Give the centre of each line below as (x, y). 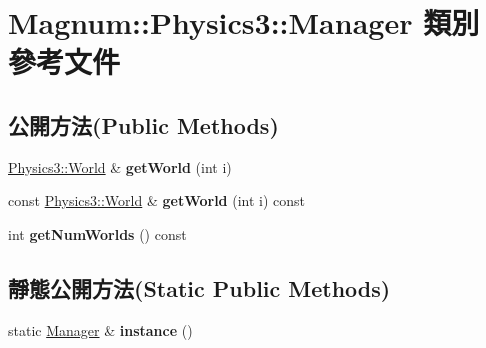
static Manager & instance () (100, 329)
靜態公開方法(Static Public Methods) (199, 287)
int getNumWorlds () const (97, 233)
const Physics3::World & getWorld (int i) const (157, 200)
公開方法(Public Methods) (143, 124)
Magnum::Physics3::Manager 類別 (244, 22)
